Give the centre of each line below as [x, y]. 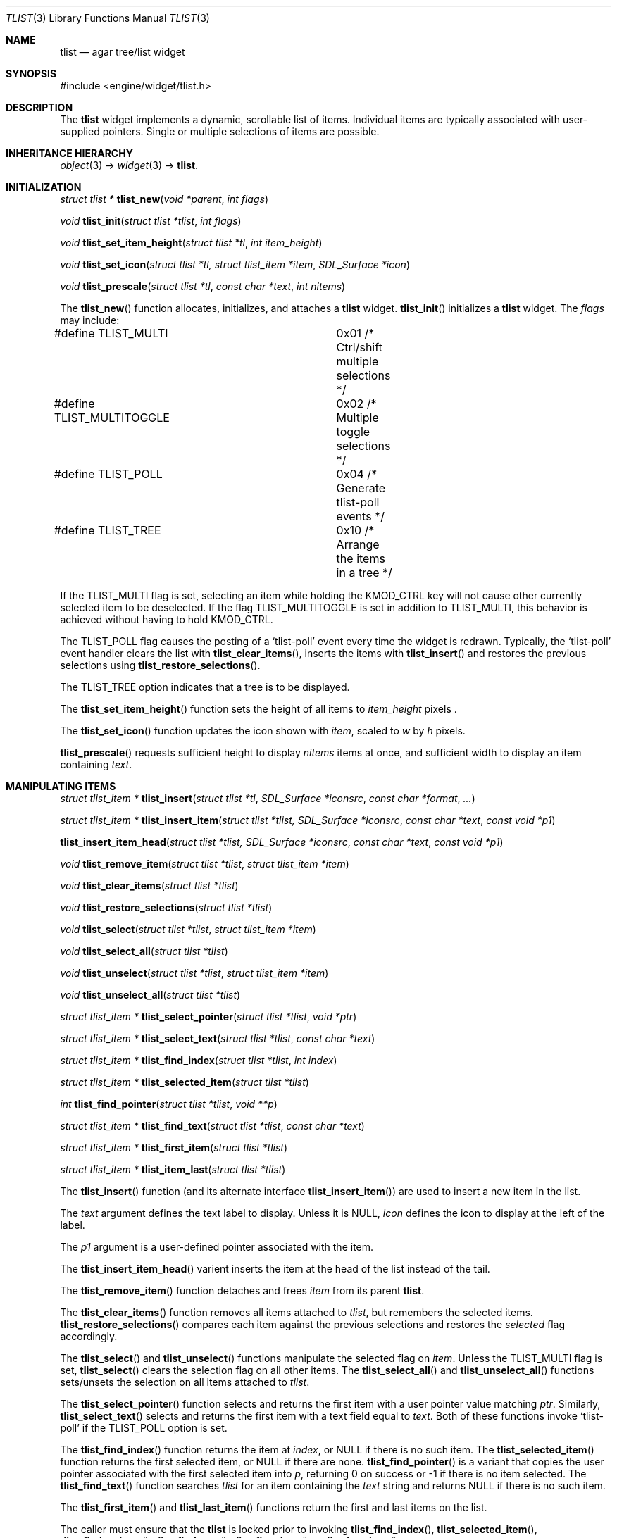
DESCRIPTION [39, 107]
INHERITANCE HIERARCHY [69, 153]
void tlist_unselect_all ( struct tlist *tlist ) [150, 995]
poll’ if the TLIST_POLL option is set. [144, 1428]
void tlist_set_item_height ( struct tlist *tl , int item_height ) [191, 243]
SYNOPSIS [31, 74]
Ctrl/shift [359, 347]
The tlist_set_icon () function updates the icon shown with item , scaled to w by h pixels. [263, 731]
